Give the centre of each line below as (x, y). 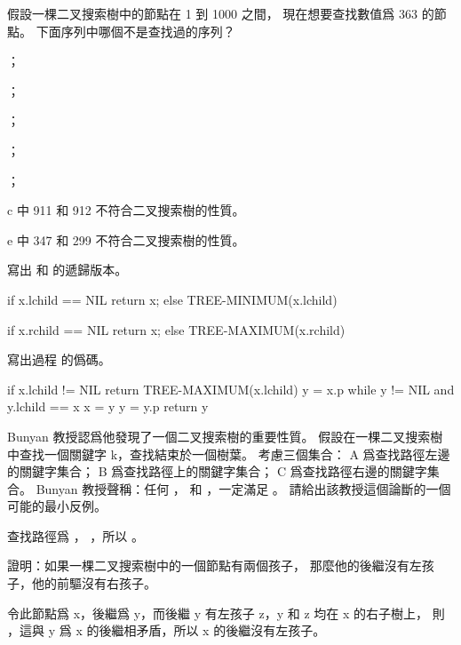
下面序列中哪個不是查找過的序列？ (135, 31)
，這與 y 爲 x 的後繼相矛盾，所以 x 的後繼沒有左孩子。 (167, 630)
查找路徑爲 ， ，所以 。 (76, 535)
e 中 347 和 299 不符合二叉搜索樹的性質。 (126, 239)
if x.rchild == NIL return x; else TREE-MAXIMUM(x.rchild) (176, 329)
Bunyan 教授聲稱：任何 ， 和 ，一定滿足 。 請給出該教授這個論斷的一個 (243, 488)
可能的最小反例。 (57, 506)
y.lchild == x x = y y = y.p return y (108, 406)
